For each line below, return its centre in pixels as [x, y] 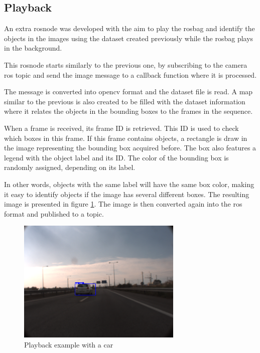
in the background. [33, 48]
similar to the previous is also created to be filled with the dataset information [125, 101]
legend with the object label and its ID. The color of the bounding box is [116, 157]
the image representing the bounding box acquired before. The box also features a [130, 148]
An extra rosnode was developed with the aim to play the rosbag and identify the [129, 28]
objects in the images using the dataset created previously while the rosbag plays [129, 38]
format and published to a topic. [54, 213]
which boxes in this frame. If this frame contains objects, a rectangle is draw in [126, 138]
